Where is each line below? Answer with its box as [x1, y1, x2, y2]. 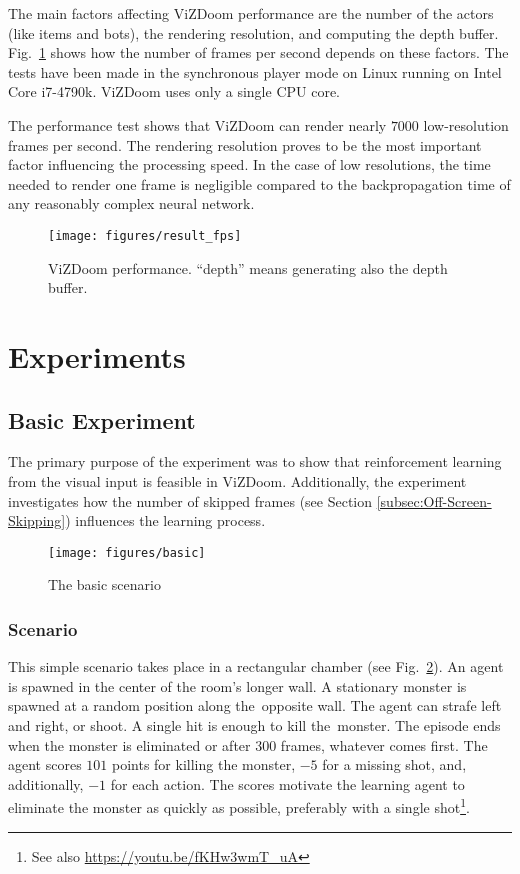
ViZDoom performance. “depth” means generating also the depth [48, 257, 448, 278]
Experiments [8, 335, 186, 376]
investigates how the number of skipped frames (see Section [8, 490, 373, 511]
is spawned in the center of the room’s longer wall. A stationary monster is [8, 675, 467, 696]
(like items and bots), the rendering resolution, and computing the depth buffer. [8, 22, 499, 43]
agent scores [8, 754, 82, 775]
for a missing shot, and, [322, 754, 467, 775]
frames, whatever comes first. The [280, 734, 488, 755]
